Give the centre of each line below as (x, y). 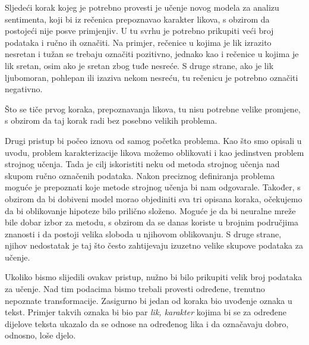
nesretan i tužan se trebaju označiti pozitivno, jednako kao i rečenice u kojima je (152, 54)
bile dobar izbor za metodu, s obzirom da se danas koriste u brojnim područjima (152, 222)
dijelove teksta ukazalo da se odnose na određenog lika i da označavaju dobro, (147, 323)
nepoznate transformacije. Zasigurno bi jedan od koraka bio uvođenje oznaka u (149, 300)
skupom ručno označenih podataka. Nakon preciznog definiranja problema (140, 175)
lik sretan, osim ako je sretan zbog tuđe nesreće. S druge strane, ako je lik (139, 65)
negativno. (24, 89)
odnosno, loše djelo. (40, 335)
